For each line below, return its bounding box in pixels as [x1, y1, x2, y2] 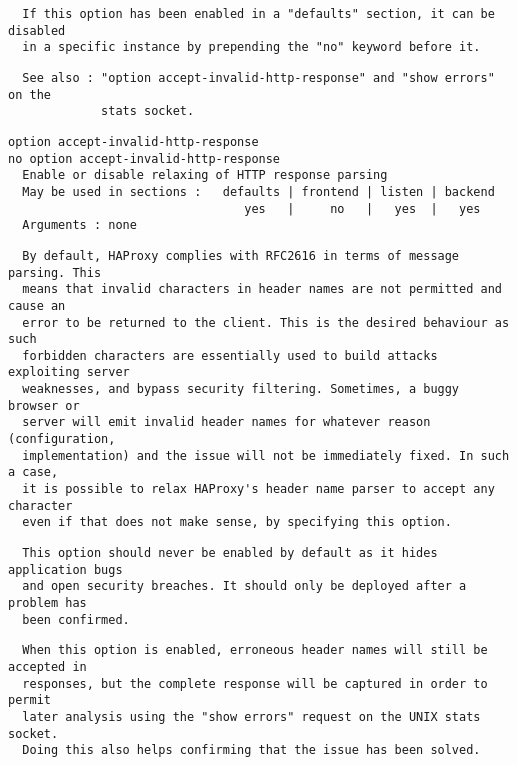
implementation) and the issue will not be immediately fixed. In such [22, 448, 510, 463]
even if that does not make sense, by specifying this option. [22, 515, 452, 530]
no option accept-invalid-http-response [8, 151, 281, 166]
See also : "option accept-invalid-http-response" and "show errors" [22, 70, 495, 85]
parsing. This [8, 265, 102, 280]
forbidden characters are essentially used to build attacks [22, 348, 438, 363]
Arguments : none [22, 218, 137, 233]
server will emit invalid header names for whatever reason [22, 415, 431, 430]
